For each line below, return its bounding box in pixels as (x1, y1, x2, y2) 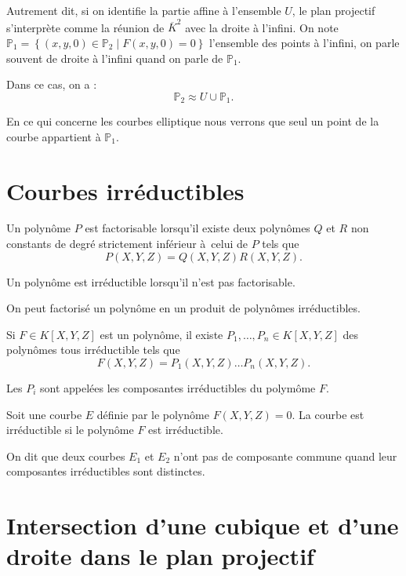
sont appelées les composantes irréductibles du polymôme (39, 380, 316, 396)
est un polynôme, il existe (100, 326, 223, 342)
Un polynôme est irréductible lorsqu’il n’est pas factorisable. (6, 273, 295, 290)
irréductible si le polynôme (6, 421, 134, 438)
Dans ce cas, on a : (6, 76, 97, 93)
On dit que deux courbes (6, 447, 125, 464)
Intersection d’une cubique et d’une (6, 509, 399, 541)
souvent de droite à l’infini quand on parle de (6, 49, 223, 66)
